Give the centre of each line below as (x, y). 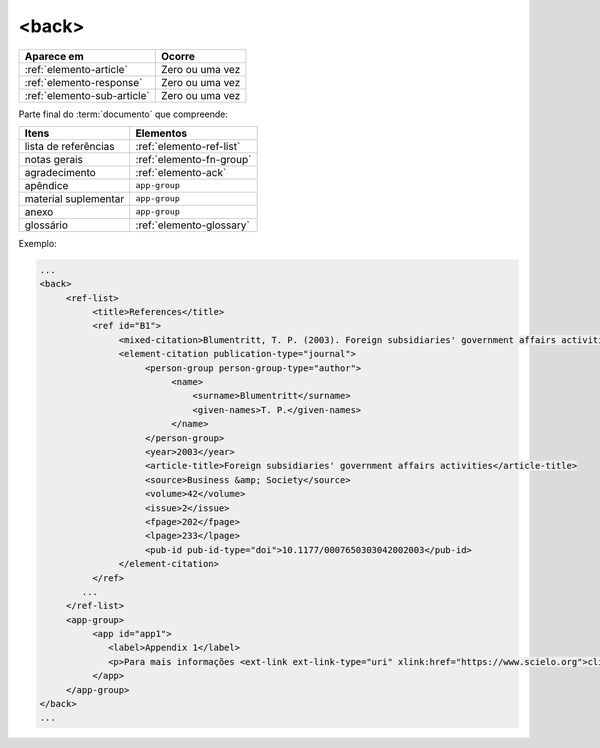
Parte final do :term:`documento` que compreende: (123, 114)
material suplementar (74, 198)
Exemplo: (37, 243)
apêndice (46, 185)
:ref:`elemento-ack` (181, 172)
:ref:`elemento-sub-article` (87, 95)
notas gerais (54, 159)
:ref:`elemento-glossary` (192, 225)
